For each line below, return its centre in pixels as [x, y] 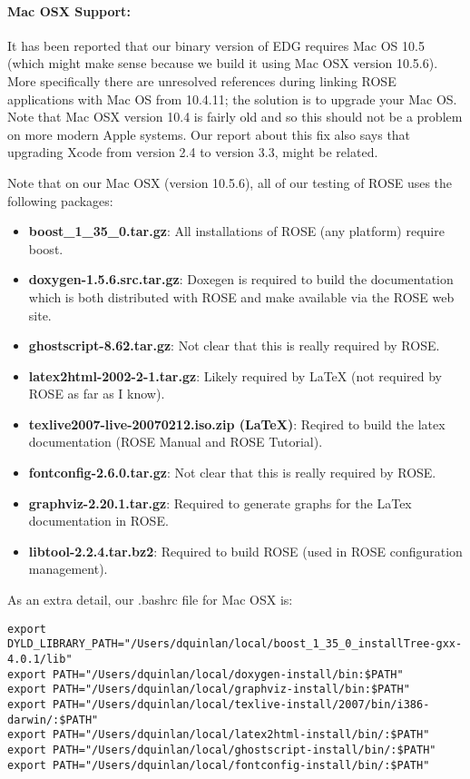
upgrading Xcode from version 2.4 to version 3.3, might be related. [193, 152]
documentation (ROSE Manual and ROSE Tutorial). [176, 442]
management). [68, 569]
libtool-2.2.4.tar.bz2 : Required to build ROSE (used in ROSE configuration [245, 551]
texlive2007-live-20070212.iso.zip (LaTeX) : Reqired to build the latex [237, 424]
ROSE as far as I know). [97, 394]
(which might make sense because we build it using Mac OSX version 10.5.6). [223, 63]
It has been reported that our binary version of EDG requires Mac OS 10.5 [216, 45]
